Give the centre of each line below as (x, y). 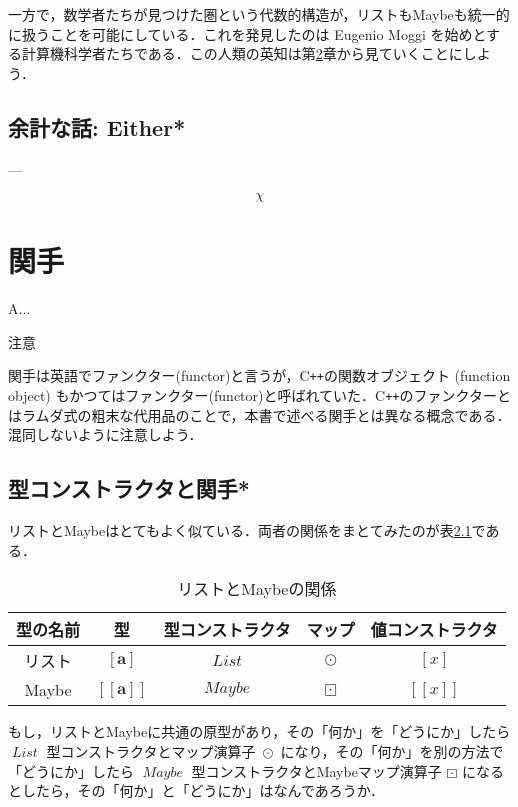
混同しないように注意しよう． (105, 434)
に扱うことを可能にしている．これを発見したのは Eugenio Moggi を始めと (247, 33)
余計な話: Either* (97, 126)
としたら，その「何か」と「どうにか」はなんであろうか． (196, 790)
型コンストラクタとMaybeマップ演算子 (316, 770)
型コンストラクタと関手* (129, 488)
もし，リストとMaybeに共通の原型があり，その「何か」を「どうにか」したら (259, 731)
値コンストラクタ (434, 630)
